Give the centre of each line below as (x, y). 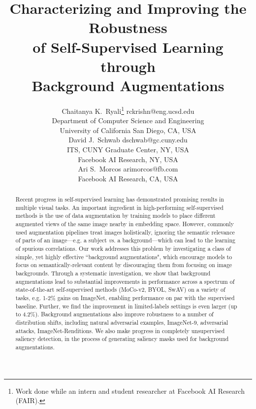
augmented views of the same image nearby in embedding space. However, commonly (125, 224)
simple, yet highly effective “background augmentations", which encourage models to (124, 256)
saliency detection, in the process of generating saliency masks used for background (122, 339)
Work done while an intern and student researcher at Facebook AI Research (130, 391)
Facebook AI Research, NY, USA (128, 159)
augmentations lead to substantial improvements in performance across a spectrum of (125, 281)
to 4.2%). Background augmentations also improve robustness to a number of (114, 314)
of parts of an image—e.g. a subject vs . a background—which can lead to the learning (126, 240)
